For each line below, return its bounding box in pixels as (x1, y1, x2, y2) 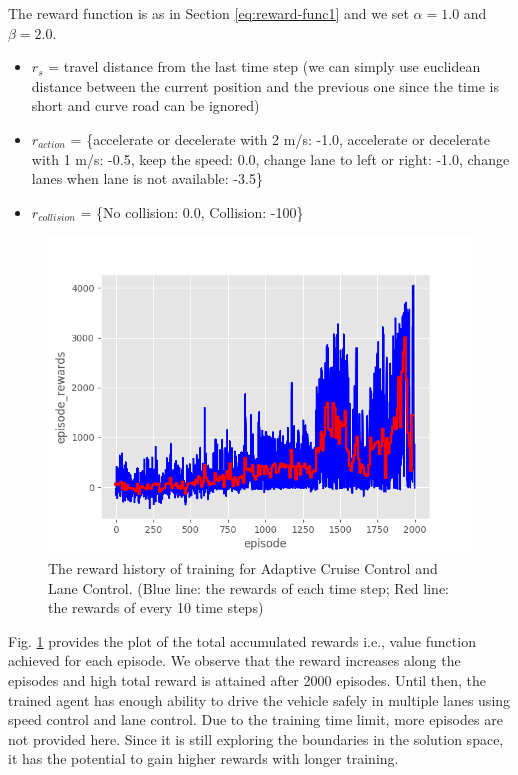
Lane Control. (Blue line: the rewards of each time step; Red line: (48, 577, 449, 598)
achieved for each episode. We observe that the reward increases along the (8, 650, 461, 671)
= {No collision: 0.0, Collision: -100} (80, 201, 304, 222)
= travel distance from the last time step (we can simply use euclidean (48, 56, 481, 77)
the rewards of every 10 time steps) (48, 597, 264, 618)
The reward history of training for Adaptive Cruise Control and (48, 557, 438, 578)
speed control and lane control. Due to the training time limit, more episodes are (8, 709, 503, 730)
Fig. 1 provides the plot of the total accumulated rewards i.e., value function (8, 630, 476, 651)
